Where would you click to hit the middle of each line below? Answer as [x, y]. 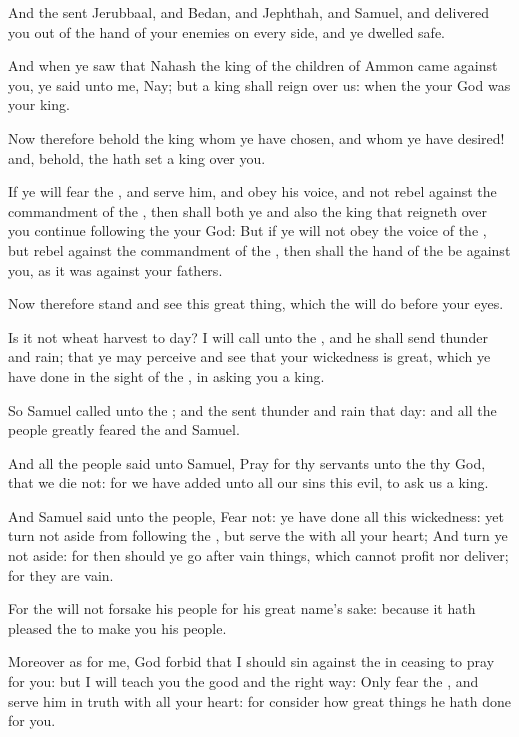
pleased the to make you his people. [117, 627]
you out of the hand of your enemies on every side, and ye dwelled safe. [227, 31]
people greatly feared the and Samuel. [124, 429]
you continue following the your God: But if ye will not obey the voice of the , [247, 230]
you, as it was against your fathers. [115, 269]
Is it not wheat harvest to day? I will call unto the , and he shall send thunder [248, 336]
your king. [39, 104]
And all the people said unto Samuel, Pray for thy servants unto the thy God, [247, 462]
